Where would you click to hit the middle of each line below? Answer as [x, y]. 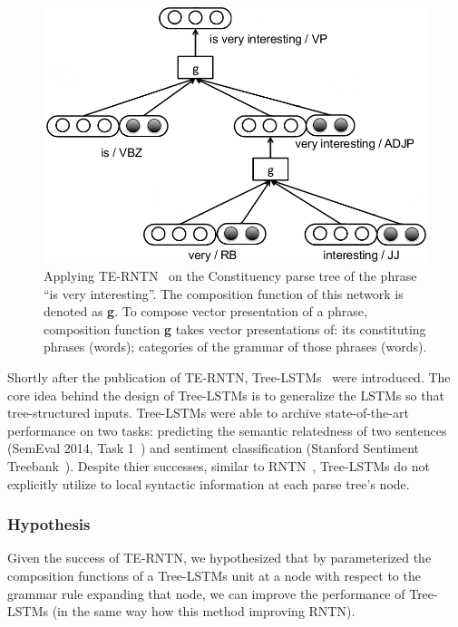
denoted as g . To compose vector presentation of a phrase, [205, 311]
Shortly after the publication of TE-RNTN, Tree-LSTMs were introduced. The [229, 377]
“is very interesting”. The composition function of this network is [224, 293]
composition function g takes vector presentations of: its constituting [235, 328]
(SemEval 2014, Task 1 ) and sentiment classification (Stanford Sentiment [213, 448]
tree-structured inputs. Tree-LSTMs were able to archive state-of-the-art [208, 413]
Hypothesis [49, 524]
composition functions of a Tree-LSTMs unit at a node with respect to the [214, 576]
